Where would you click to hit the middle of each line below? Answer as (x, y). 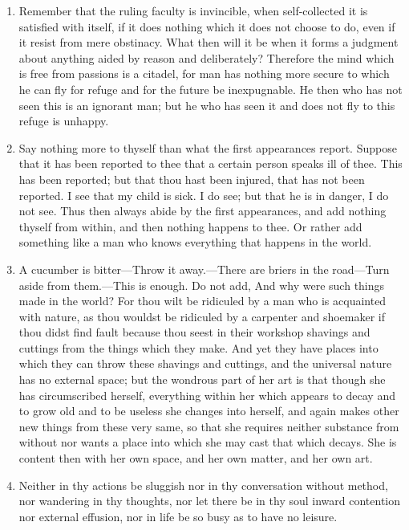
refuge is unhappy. (64, 121)
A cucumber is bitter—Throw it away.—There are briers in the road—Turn (204, 269)
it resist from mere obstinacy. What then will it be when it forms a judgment (209, 42)
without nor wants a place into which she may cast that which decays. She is (208, 442)
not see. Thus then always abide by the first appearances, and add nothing (202, 211)
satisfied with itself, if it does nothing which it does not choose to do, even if (207, 26)
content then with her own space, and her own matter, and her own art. (196, 458)
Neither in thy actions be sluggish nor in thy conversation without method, (203, 485)
